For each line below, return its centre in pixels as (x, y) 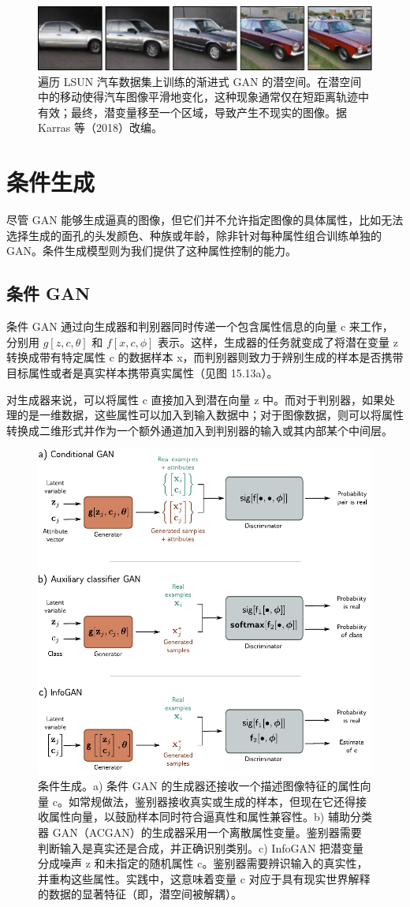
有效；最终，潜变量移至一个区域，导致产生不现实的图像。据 (192, 112)
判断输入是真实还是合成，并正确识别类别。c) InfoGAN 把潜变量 (201, 847)
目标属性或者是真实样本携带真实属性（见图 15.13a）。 (142, 372)
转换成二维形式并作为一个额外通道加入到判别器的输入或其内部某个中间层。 (199, 430)
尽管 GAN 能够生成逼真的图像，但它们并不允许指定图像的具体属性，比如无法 (205, 220)
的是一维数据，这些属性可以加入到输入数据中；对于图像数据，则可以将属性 (210, 415)
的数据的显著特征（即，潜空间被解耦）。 (140, 894)
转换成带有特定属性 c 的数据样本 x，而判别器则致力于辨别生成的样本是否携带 (205, 357)
